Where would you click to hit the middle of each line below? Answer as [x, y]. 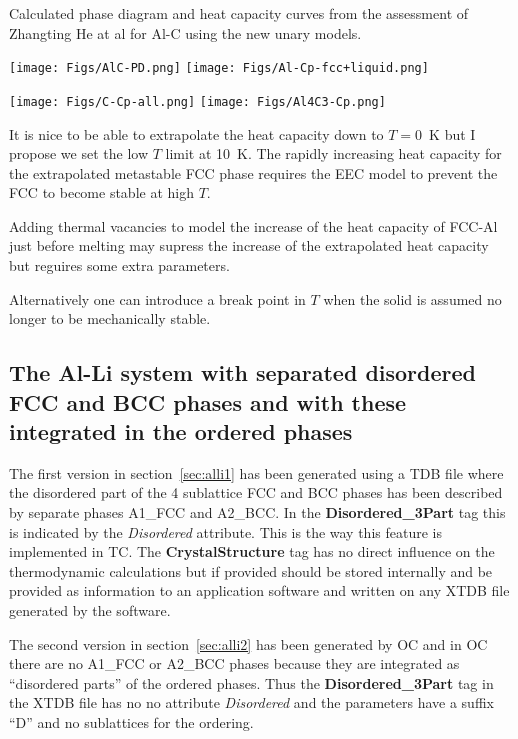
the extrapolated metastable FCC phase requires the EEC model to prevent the [253, 172]
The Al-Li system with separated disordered [242, 372]
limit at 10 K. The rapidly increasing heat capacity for [333, 153]
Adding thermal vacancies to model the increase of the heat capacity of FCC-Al [253, 225]
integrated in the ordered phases [181, 431]
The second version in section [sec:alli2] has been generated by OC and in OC [248, 643]
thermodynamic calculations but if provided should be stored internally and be [251, 570]
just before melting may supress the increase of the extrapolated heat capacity [249, 245]
